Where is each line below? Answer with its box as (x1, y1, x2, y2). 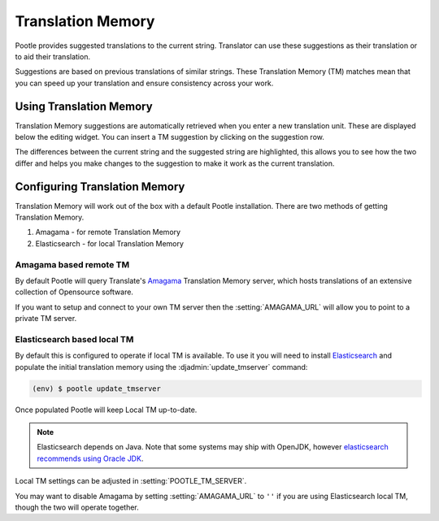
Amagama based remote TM (15, 258, 130, 270)
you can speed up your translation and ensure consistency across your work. (15, 78, 274, 88)
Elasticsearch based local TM (15, 333, 134, 345)
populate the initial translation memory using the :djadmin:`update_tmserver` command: (15, 362, 308, 371)
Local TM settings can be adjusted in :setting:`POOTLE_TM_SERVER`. (15, 476, 247, 486)
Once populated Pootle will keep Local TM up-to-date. (15, 405, 198, 415)
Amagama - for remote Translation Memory (35, 228, 181, 237)
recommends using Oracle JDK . (37, 454, 144, 463)
